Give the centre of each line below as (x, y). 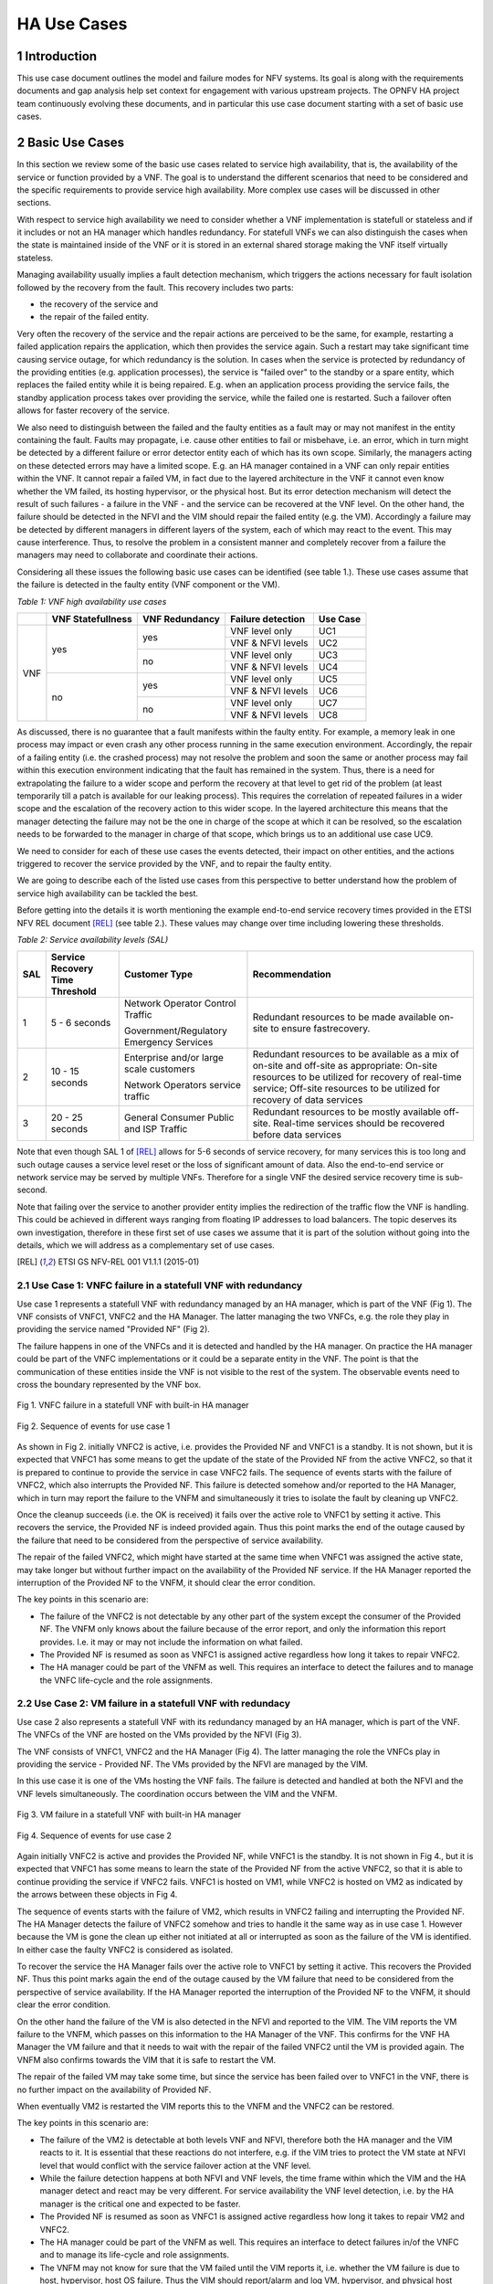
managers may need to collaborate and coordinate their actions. (137, 555)
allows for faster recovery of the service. (94, 410)
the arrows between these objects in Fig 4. (97, 1895)
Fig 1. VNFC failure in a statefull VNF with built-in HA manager (133, 1405)
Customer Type (158, 975)
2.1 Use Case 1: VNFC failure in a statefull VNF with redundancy (160, 1285)
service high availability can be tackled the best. (108, 893)
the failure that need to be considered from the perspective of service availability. (170, 1540)
